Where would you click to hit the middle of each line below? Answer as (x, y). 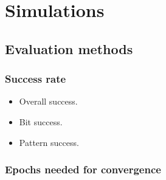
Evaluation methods (69, 48)
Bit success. (41, 121)
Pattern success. (49, 142)
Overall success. (48, 101)
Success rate (36, 79)
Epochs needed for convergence (83, 169)
